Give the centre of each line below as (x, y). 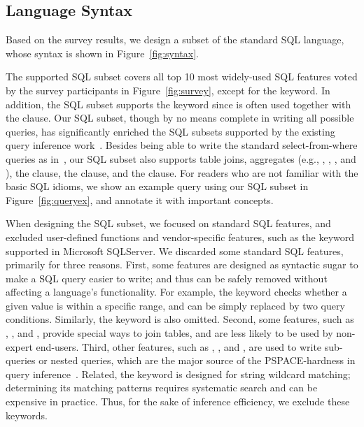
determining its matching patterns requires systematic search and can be (162, 388)
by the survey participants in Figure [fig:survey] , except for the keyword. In (168, 90)
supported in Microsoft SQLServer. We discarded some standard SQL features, (175, 251)
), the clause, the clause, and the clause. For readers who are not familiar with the (182, 172)
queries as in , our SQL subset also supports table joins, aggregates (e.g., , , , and (181, 158)
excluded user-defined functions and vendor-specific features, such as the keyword (180, 237)
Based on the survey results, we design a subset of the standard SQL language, (175, 39)
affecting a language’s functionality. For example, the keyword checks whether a (176, 292)
